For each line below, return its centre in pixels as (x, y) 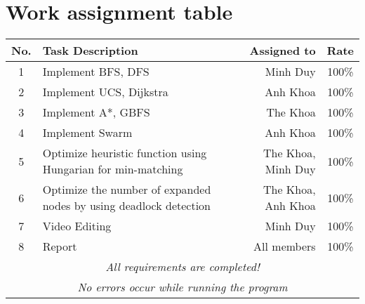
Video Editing (77, 226)
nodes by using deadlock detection (127, 206)
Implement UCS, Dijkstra (105, 92)
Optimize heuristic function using (125, 153)
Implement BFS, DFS (96, 72)
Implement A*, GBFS (96, 112)
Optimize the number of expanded (127, 190)
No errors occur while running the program (182, 287)
